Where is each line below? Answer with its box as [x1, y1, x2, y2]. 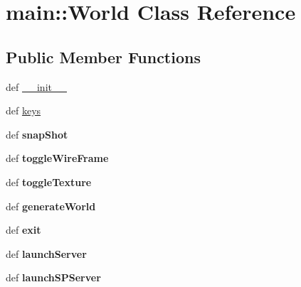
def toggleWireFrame [6, 151, 109, 166]
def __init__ [6, 79, 67, 94]
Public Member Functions [6, 45, 201, 67]
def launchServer [6, 246, 87, 261]
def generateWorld [6, 198, 96, 213]
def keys [6, 103, 41, 118]
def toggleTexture [6, 174, 92, 189]
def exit [6, 222, 41, 237]
